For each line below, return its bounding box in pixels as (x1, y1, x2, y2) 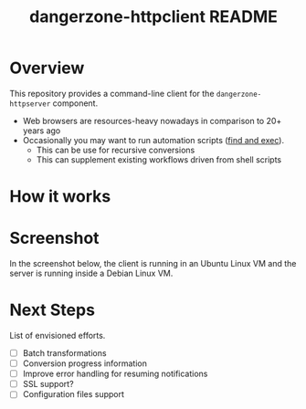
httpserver (9, 99, 51, 109)
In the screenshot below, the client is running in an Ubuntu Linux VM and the (9, 258, 297, 269)
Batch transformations (22, 348, 107, 358)
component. (52, 98, 99, 109)
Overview (9, 58, 85, 79)
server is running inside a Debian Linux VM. (9, 267, 174, 279)
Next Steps (9, 299, 96, 320)
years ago (22, 125, 61, 136)
